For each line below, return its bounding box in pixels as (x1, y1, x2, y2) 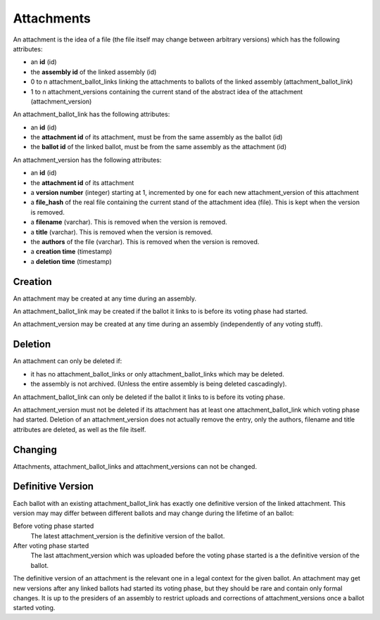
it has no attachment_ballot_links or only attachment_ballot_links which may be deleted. (30, 369, 284, 378)
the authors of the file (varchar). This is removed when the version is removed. (30, 237, 260, 246)
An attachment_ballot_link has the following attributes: (13, 110, 170, 119)
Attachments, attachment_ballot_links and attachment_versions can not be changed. (13, 462, 257, 471)
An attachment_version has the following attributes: (13, 156, 162, 164)
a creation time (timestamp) (30, 247, 113, 256)
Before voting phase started (13, 521, 94, 531)
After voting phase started (13, 542, 89, 550)
